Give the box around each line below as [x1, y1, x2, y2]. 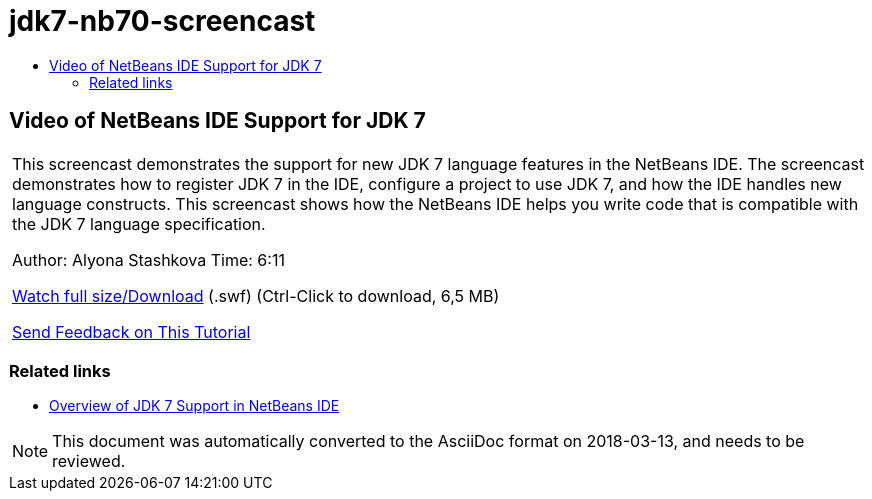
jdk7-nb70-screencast [9, 4, 316, 38]
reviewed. [52, 451, 126, 472]
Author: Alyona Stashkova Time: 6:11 [12, 249, 285, 270]
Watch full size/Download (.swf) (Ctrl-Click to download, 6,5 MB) [12, 285, 500, 306]
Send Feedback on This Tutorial [12, 321, 251, 342]
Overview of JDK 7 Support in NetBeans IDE [49, 397, 340, 415]
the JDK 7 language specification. [12, 213, 266, 234]
